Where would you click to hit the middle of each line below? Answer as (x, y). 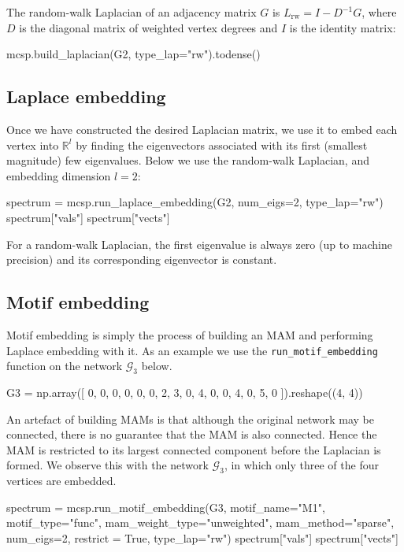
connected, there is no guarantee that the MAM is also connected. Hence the (192, 434)
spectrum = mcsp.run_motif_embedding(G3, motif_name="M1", (166, 507)
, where (379, 12)
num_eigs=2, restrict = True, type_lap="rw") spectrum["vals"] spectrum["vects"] (202, 537)
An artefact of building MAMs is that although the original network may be (190, 419)
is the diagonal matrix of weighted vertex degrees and (148, 27)
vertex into (33, 144)
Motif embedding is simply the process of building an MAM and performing (190, 334)
